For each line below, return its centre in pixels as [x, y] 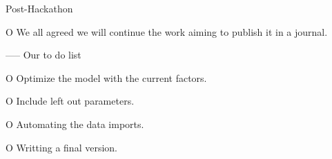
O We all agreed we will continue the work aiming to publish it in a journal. [167, 31]
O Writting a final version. [61, 147]
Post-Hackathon [39, 8]
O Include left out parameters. [70, 101]
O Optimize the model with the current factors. [106, 77]
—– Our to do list [43, 55]
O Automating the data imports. [75, 124]
